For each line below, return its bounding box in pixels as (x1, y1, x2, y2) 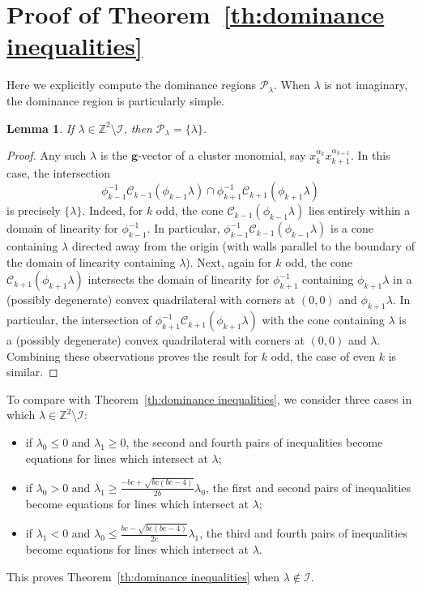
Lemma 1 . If (6, 119, 75, 136)
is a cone (330, 220, 373, 237)
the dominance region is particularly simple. (6, 92, 225, 109)
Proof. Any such (6, 147, 87, 164)
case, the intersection (6, 164, 111, 181)
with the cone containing (262, 311, 385, 328)
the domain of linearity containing (6, 253, 176, 270)
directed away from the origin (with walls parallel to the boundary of (71, 238, 415, 255)
